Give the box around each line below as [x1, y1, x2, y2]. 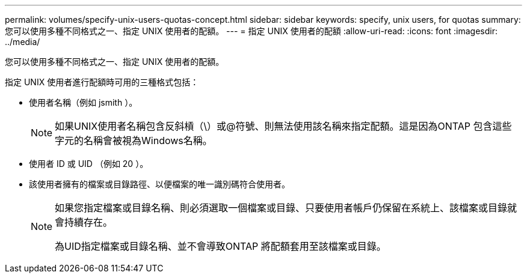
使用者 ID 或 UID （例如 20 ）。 [29, 159, 149, 169]
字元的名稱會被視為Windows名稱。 [55, 134, 212, 147]
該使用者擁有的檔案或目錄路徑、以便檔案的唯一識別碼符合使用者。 [29, 179, 290, 189]
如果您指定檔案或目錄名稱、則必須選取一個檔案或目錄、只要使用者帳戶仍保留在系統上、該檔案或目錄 [55, 202, 508, 214]
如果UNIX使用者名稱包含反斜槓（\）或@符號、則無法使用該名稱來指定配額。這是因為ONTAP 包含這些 [55, 120, 512, 132]
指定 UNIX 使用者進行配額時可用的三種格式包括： [5, 77, 199, 87]
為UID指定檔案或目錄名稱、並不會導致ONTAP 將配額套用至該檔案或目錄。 [55, 240, 386, 252]
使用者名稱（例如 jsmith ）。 [29, 97, 138, 107]
